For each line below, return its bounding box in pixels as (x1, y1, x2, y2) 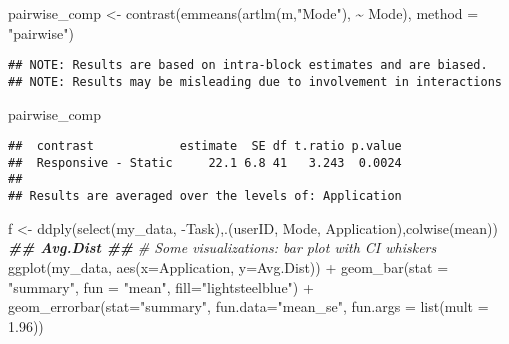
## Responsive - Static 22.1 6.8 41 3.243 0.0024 (8, 155, 402, 170)
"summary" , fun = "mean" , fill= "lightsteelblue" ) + (8, 276, 314, 297)
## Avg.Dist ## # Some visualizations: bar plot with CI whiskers (8, 237, 437, 258)
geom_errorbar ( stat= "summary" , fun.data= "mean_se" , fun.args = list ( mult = (8, 296, 489, 317)
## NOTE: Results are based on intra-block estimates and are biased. (8, 58, 488, 73)
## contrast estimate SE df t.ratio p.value (8, 139, 402, 154)
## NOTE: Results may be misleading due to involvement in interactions (8, 74, 502, 89)
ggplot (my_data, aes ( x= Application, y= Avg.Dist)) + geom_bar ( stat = (8, 256, 449, 277)
